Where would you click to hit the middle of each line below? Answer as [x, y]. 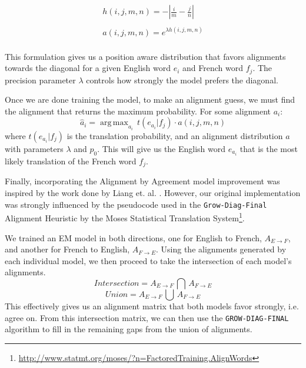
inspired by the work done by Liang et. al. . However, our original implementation [153, 193]
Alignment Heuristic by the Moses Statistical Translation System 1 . [125, 217]
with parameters [34, 148]
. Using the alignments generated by [221, 249]
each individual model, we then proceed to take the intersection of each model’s [148, 260]
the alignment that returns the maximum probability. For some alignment [138, 111]
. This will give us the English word [162, 148]
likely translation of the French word [71, 161]
